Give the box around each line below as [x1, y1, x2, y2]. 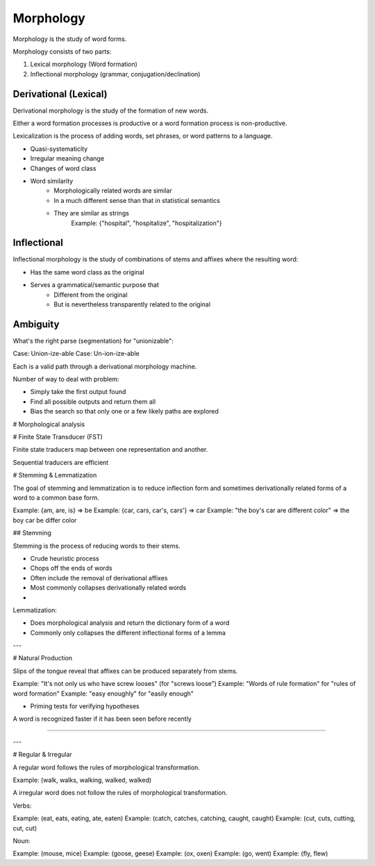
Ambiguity [12, 318, 60, 330]
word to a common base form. [12, 493, 100, 502]
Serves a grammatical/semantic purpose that [30, 281, 159, 289]
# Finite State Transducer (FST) [12, 433, 103, 441]
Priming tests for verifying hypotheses [30, 702, 140, 710]
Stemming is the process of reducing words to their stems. [12, 541, 181, 550]
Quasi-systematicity [30, 145, 88, 153]
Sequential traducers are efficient [12, 458, 109, 466]
